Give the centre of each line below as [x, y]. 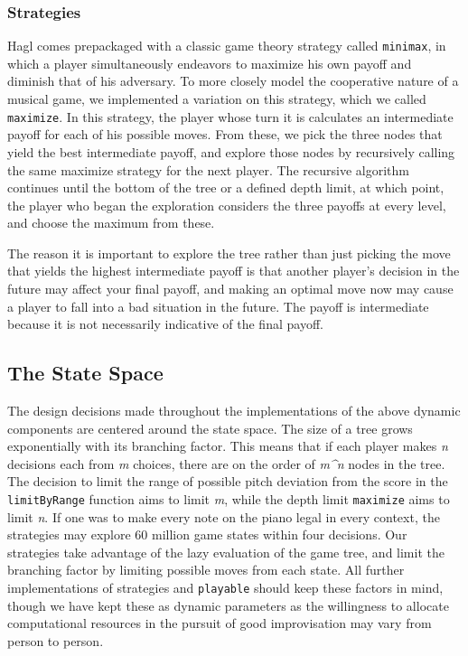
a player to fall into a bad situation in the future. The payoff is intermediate [218, 306]
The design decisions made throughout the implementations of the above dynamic [234, 411]
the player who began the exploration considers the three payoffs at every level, [227, 205]
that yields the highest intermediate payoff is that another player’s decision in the [234, 271]
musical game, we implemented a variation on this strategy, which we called [217, 99]
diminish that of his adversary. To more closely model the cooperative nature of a [233, 81]
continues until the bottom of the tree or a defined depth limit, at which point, [226, 187]
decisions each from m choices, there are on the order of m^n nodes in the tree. [226, 463]
